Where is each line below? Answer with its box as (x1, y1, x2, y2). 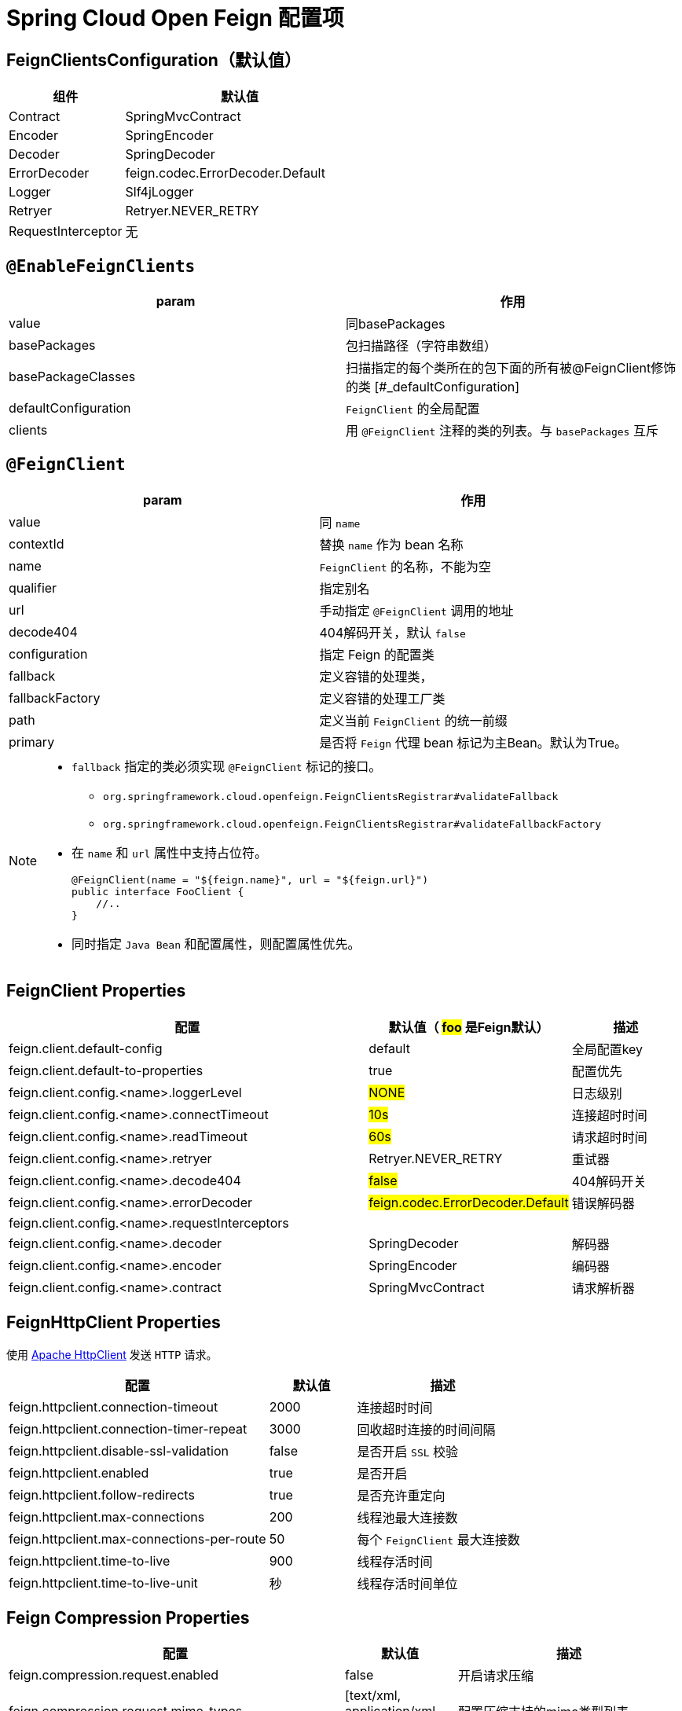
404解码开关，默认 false (319, 624, 466, 641)
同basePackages (346, 316, 445, 332)
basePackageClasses (9, 369, 136, 385)
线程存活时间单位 (357, 1575, 458, 1592)
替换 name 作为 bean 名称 (319, 536, 464, 553)
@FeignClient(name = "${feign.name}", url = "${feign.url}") (71, 873, 429, 886)
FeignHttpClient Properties (6, 1313, 221, 1333)
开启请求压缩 (457, 1668, 533, 1684)
